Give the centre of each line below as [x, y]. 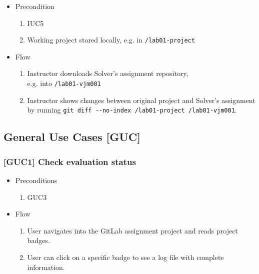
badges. [38, 240]
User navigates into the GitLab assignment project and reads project [132, 230]
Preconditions [36, 180]
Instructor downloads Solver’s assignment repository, [108, 73]
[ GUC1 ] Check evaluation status [70, 161]
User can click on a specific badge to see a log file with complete [125, 257]
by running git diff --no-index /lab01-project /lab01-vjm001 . [132, 110]
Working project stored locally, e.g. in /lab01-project [111, 40]
